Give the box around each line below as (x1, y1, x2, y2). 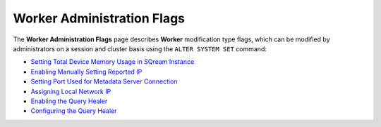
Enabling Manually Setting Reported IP (30, 67, 143, 76)
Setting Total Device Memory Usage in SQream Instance (30, 58, 195, 66)
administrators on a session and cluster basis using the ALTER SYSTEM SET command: (13, 44, 267, 53)
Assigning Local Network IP (30, 87, 111, 95)
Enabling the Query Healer (30, 97, 108, 105)
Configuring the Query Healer (30, 107, 117, 115)
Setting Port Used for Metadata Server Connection (30, 77, 178, 86)
